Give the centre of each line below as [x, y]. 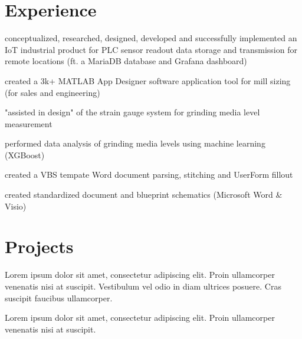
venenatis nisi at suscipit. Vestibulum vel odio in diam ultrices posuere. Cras [143, 286]
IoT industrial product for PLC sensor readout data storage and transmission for [151, 49]
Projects [39, 246]
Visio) [16, 206]
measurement [29, 123]
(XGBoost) [25, 154]
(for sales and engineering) [52, 92]
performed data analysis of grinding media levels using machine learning [135, 143]
